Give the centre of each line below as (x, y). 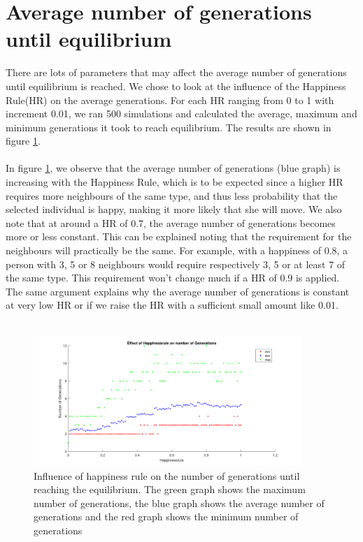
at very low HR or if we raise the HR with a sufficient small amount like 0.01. (172, 305)
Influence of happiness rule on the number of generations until (167, 475)
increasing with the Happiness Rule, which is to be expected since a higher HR (175, 182)
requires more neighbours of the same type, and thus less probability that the (172, 195)
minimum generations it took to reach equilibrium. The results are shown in (169, 127)
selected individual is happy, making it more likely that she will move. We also (174, 209)
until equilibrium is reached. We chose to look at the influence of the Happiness (176, 86)
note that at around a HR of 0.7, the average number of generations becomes (171, 222)
